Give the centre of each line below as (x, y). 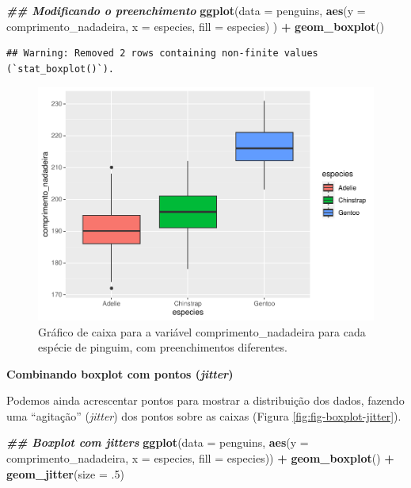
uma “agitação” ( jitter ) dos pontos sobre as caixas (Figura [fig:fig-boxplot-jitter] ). (204, 415)
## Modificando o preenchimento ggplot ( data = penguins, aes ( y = (186, 10)
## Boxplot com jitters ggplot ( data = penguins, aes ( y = (158, 442)
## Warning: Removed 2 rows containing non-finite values (162, 54)
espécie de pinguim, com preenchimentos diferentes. (163, 347)
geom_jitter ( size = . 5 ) (65, 473)
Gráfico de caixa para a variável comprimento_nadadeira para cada (202, 331)
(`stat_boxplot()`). (61, 69)
